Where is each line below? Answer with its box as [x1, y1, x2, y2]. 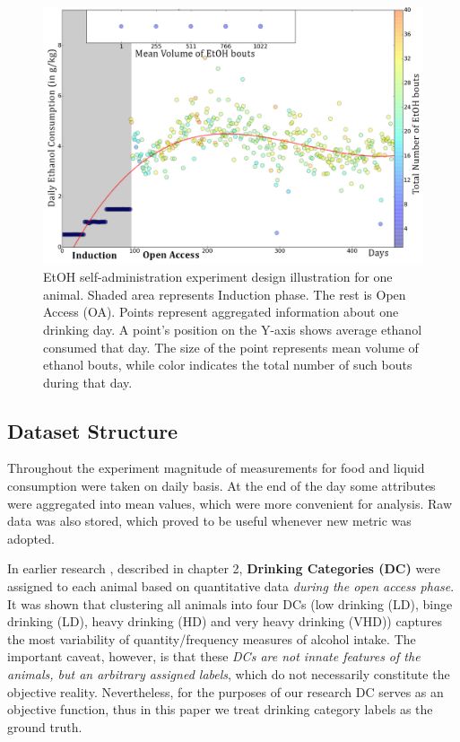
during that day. [43, 372, 133, 391]
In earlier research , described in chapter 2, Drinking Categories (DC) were [7, 559, 441, 578]
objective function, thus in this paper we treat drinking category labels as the [7, 700, 433, 719]
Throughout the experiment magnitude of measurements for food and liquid [7, 458, 425, 477]
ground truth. [7, 717, 82, 736]
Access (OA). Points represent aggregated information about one [43, 302, 399, 321]
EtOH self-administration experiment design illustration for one [43, 267, 393, 286]
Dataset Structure [7, 416, 178, 444]
